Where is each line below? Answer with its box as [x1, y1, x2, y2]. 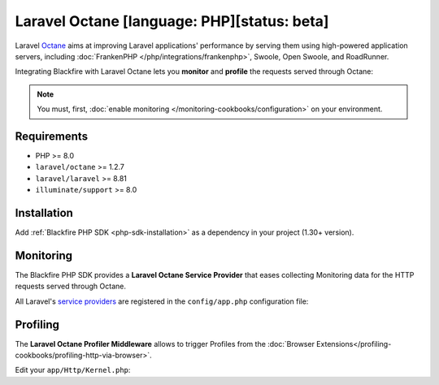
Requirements [15, 129, 89, 143]
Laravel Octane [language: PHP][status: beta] [15, 12, 329, 30]
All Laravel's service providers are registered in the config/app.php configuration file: [15, 296, 309, 306]
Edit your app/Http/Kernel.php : [15, 366, 131, 375]
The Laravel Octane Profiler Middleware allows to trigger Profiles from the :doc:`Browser [15, 339, 315, 348]
